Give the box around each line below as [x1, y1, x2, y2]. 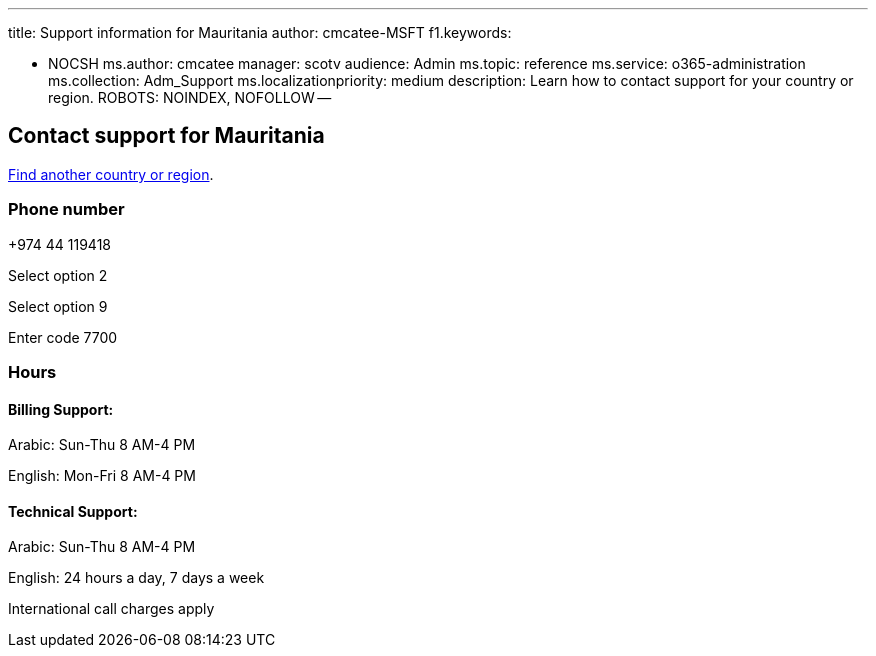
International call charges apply [8, 600, 215, 618]
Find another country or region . [8, 165, 214, 183]
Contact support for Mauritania [8, 123, 325, 149]
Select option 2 [8, 266, 108, 284]
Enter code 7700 [8, 328, 118, 346]
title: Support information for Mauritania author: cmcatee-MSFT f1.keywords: [8, 24, 512, 41]
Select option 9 [8, 297, 108, 315]
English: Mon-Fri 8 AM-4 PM [8, 467, 196, 485]
